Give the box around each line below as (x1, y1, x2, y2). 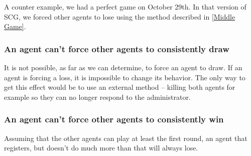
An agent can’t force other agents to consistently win (4, 113, 224, 125)
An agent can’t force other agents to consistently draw (4, 42, 229, 55)
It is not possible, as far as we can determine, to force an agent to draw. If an (4, 62, 242, 72)
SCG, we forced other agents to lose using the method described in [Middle (4, 11, 235, 22)
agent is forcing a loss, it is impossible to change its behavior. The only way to (4, 72, 245, 82)
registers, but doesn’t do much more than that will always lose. (4, 142, 198, 153)
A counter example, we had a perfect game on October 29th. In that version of (4, 2, 246, 12)
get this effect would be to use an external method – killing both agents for (4, 82, 235, 92)
